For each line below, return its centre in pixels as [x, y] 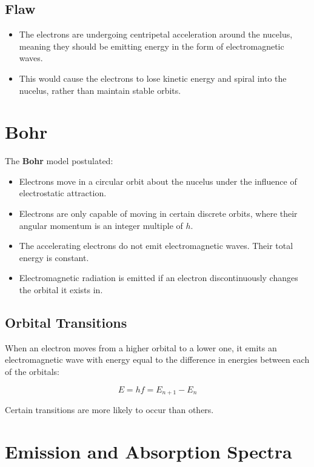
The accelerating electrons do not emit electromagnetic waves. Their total [156, 246]
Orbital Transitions [66, 323]
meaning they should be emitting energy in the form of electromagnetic [152, 46]
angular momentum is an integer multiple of [101, 225]
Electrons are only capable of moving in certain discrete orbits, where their [158, 214]
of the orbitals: [32, 372]
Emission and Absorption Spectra [149, 451]
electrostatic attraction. [63, 193]
